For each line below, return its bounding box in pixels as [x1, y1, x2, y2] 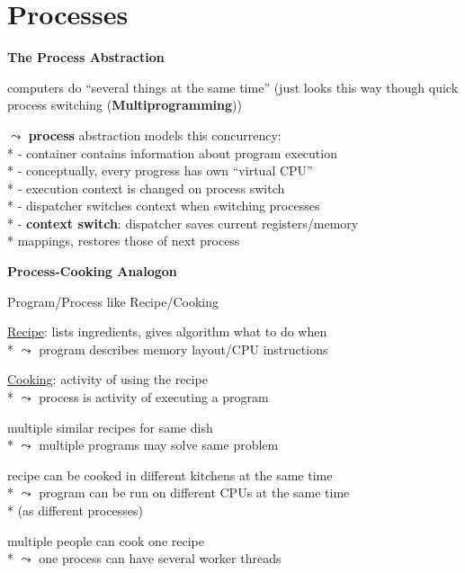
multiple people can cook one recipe [7, 531, 204, 550]
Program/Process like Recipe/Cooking [7, 291, 219, 310]
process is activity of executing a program [39, 388, 269, 407]
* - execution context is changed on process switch [7, 178, 285, 197]
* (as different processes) [7, 501, 143, 519]
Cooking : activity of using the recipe [7, 370, 208, 389]
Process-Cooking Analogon [7, 262, 177, 281]
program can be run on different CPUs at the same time [39, 483, 350, 502]
